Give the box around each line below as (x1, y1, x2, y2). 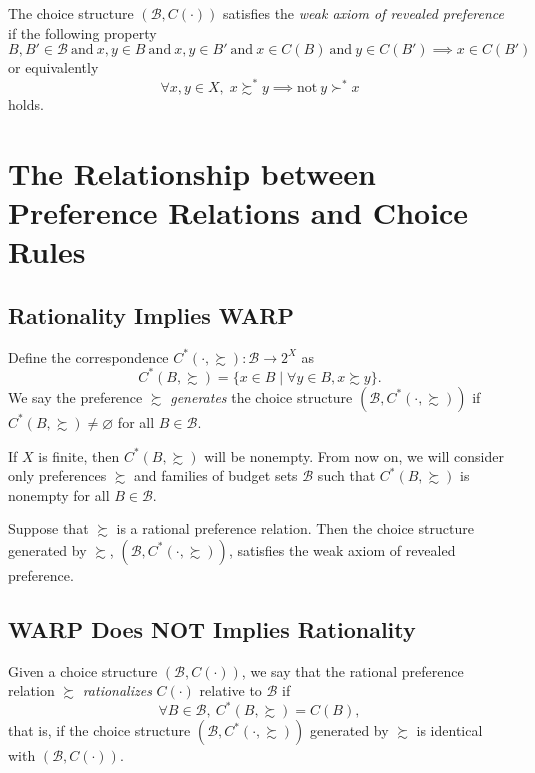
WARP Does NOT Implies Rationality (8, 613, 416, 644)
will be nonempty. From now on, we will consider (204, 445, 504, 466)
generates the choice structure (170, 386, 353, 407)
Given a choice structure (8, 660, 158, 681)
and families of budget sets (134, 465, 298, 486)
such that (317, 465, 376, 486)
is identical (416, 720, 483, 741)
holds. (8, 94, 44, 115)
